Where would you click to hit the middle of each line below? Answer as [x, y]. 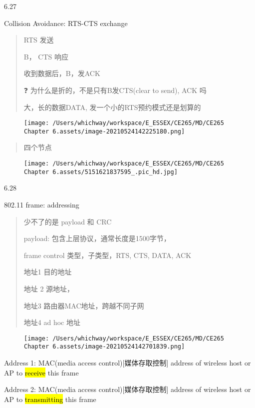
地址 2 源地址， [49, 288]
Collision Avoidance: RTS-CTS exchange [66, 23]
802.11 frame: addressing [42, 204]
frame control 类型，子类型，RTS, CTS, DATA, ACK [108, 255]
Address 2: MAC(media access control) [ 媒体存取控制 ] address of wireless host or [127, 389]
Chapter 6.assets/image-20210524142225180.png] [105, 131]
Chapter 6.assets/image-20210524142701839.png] [105, 347]
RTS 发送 [39, 40]
